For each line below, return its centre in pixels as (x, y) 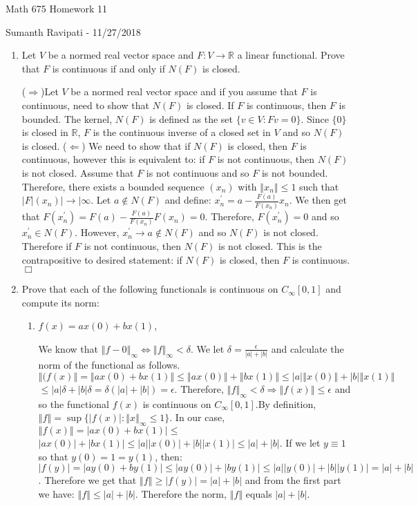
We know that (68, 348)
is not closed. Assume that (78, 172)
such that (319, 186)
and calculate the (307, 348)
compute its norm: (60, 302)
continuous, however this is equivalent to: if (113, 159)
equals (259, 493)
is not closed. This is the (270, 245)
